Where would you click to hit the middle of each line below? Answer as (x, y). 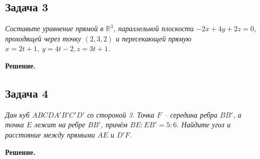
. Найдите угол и (204, 124)
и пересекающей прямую (153, 38)
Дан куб (17, 114)
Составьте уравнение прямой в (54, 28)
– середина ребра (191, 114)
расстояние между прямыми (50, 134)
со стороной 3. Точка (121, 114)
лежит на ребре (60, 124)
